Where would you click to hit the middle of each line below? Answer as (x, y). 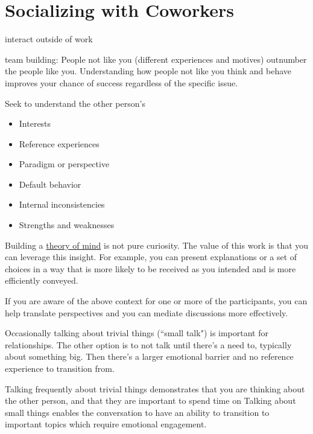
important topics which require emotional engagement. (106, 424)
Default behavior (50, 184)
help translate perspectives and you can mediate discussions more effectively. (147, 312)
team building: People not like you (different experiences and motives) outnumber (156, 59)
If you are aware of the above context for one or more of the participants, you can (156, 301)
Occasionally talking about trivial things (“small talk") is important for (137, 333)
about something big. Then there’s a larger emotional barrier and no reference (149, 356)
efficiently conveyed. (42, 280)
